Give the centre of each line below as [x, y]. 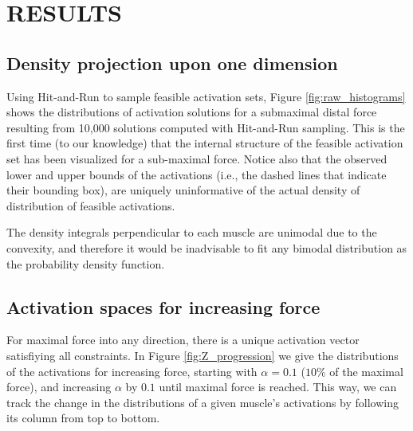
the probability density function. [86, 263]
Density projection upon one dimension [172, 63]
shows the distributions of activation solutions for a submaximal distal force [192, 112]
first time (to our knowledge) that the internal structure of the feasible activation [205, 143]
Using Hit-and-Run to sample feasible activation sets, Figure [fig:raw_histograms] [206, 96]
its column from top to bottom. [83, 418]
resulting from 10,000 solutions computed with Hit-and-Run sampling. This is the [206, 127]
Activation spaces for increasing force [163, 306]
